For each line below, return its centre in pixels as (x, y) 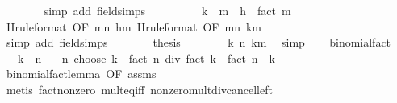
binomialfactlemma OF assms (81, 74)
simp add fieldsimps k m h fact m (167, 10)
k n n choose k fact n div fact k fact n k (146, 58)
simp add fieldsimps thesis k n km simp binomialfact (198, 42)
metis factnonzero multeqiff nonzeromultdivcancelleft (139, 89)
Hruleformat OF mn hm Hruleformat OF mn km (134, 26)
